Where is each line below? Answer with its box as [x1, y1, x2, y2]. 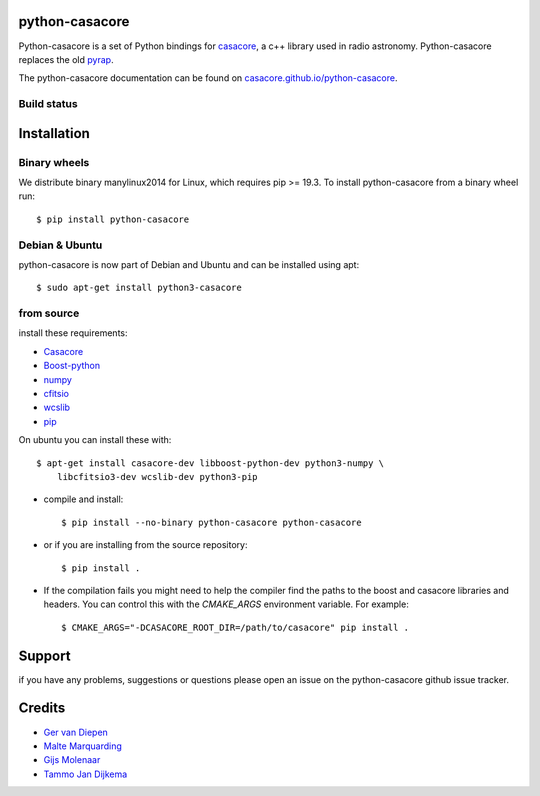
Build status [18, 97, 79, 111]
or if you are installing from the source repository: [43, 539, 248, 551]
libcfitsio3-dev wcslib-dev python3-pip [56, 471, 259, 482]
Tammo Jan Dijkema [43, 768, 128, 780]
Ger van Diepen [43, 726, 109, 738]
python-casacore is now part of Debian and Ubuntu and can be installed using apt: [18, 258, 360, 270]
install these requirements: [18, 327, 128, 339]
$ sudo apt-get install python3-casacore [36, 282, 242, 294]
